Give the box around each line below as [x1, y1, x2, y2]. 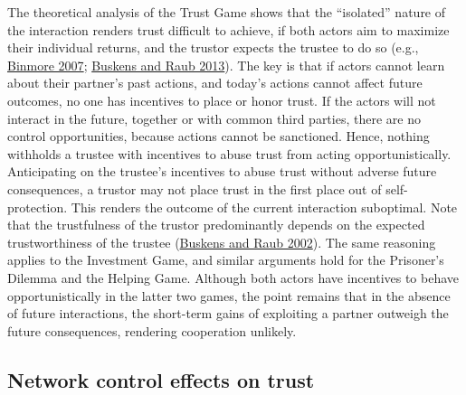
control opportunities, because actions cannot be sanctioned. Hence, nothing [7, 127, 430, 146]
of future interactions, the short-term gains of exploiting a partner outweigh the [7, 304, 449, 323]
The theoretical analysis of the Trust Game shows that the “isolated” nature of [7, 3, 446, 21]
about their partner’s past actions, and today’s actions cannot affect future [7, 73, 423, 92]
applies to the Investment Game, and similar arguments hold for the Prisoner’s [7, 250, 444, 269]
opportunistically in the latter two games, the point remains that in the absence [7, 286, 451, 305]
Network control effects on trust [7, 365, 315, 393]
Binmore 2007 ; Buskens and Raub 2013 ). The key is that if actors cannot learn [7, 55, 445, 74]
